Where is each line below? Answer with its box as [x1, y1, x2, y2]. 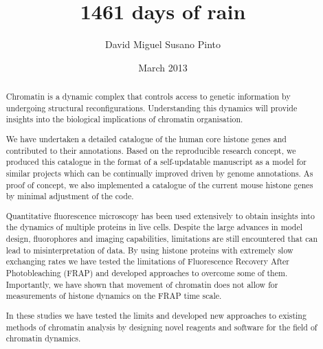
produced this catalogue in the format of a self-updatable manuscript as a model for [5, 156, 307, 168]
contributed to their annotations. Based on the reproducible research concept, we [5, 144, 296, 156]
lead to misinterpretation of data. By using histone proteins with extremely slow [5, 244, 293, 256]
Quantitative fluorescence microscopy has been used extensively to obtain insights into [5, 210, 315, 221]
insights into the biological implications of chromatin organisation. [5, 113, 243, 125]
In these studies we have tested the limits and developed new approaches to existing [5, 309, 307, 321]
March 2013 [138, 60, 188, 74]
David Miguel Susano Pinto [104, 37, 221, 52]
